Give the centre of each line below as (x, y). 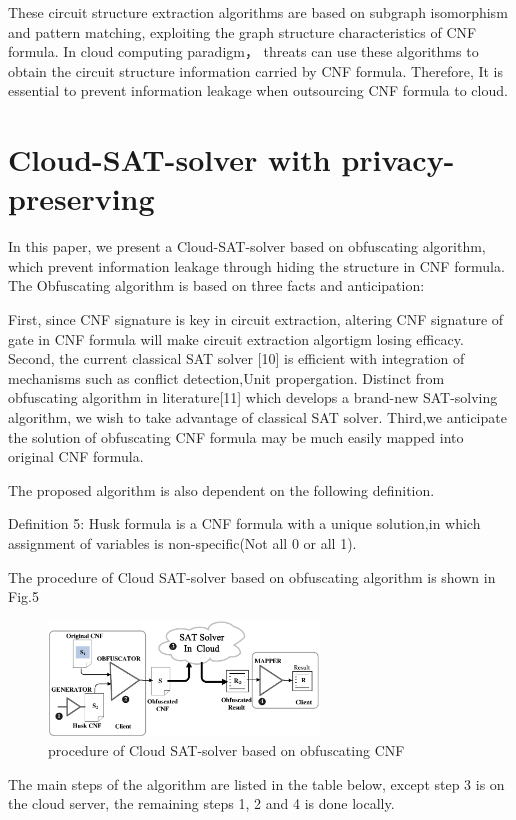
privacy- (398, 159)
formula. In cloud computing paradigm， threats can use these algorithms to (243, 51)
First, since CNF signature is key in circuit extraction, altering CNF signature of (256, 319)
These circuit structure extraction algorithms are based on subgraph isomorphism (258, 12)
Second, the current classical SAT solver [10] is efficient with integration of (236, 358)
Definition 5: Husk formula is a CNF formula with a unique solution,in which (244, 523)
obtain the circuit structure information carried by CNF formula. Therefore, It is (256, 70)
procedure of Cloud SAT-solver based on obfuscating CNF (226, 749)
